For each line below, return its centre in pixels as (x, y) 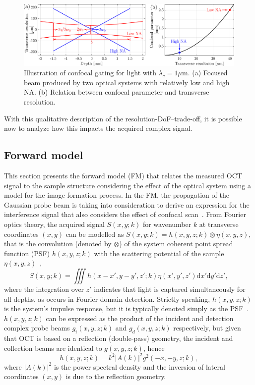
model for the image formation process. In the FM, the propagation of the (117, 195)
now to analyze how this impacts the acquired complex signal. (98, 128)
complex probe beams (37, 328)
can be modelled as (95, 234)
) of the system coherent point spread (176, 244)
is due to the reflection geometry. (116, 376)
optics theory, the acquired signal (54, 224)
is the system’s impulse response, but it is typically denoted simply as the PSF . (127, 308)
